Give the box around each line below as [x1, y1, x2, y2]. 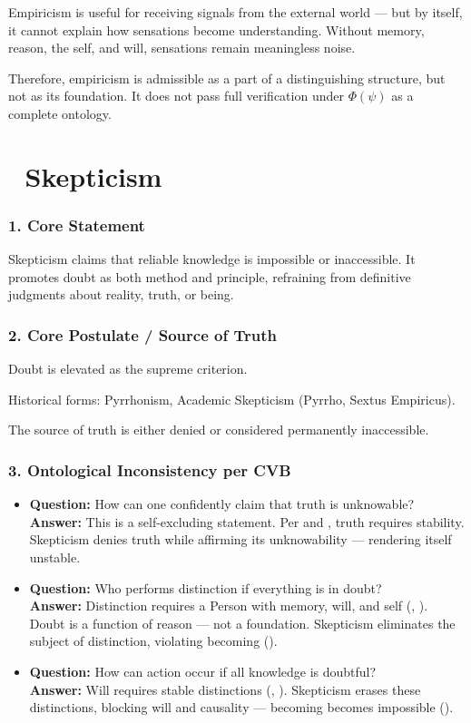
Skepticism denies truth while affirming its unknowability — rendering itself [29, 530, 452, 549]
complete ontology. [8, 103, 112, 122]
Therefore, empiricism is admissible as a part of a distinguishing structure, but [8, 68, 446, 87]
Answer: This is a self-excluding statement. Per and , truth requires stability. [29, 512, 465, 531]
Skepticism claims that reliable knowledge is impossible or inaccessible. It [8, 249, 416, 269]
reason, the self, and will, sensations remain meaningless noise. [8, 38, 356, 57]
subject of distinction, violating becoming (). [29, 631, 278, 650]
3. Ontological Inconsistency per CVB [8, 458, 291, 481]
